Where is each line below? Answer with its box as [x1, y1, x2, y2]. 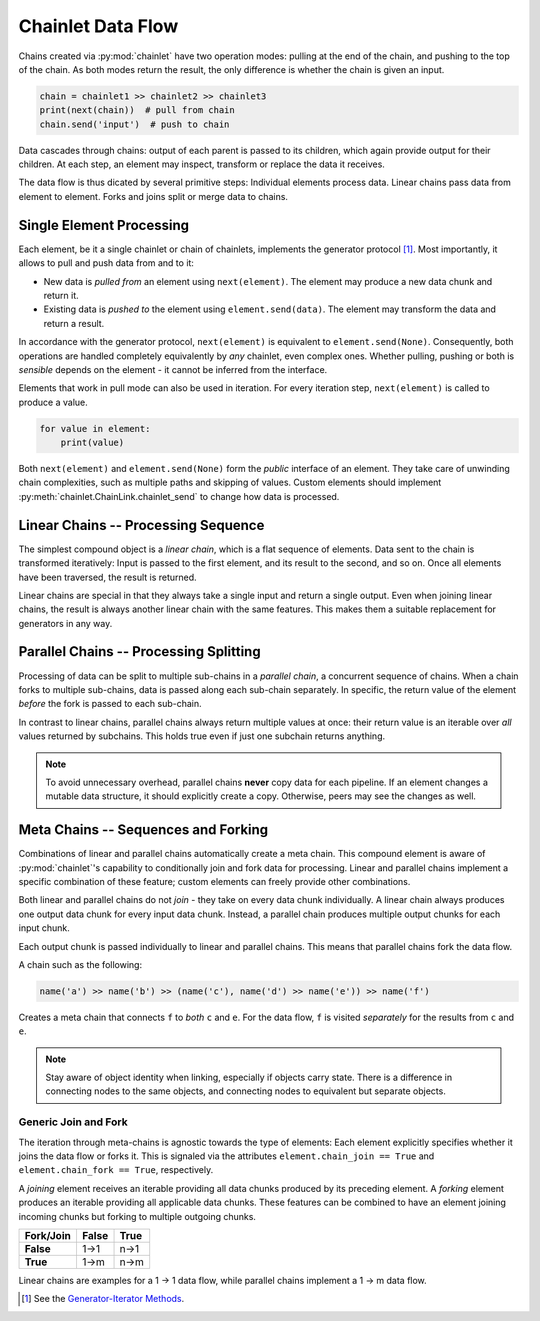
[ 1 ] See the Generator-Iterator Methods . [21, 1293, 185, 1305]
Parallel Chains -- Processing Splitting [18, 643, 261, 660]
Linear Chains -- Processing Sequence [18, 516, 265, 534]
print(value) [60, 437, 125, 449]
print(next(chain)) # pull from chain [39, 105, 235, 116]
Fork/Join [24, 1228, 72, 1242]
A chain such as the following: [18, 958, 143, 970]
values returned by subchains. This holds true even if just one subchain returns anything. [18, 730, 386, 742]
